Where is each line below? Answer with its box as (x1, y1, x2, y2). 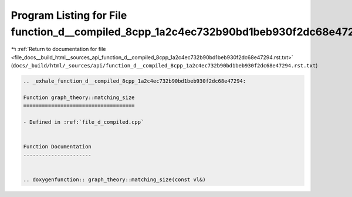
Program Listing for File (11, 9, 127, 22)
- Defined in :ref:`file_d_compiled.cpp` (23, 119, 144, 125)
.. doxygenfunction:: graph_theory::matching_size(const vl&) (23, 176, 206, 183)
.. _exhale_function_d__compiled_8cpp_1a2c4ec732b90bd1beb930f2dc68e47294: (23, 78, 246, 84)
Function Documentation (23, 144, 92, 150)
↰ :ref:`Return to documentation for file (11, 46, 106, 53)
